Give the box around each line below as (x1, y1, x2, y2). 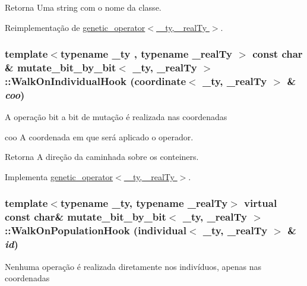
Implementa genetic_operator (5, 170, 113, 183)
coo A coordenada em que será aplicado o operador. (5, 130, 194, 143)
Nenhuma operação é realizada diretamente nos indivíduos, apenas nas (5, 260, 262, 272)
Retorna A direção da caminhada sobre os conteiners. (5, 150, 199, 163)
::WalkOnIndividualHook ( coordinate (5, 73, 186, 88)
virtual (244, 196, 277, 210)
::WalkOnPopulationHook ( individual (5, 223, 186, 238)
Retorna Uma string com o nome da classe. (5, 1, 162, 13)
